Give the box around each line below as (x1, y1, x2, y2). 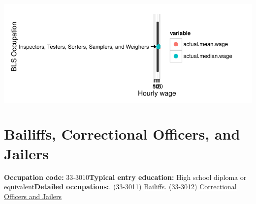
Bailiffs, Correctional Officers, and (4, 124, 240, 144)
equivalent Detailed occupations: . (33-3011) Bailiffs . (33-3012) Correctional (4, 181, 237, 192)
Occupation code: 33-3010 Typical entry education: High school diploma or (4, 172, 247, 182)
